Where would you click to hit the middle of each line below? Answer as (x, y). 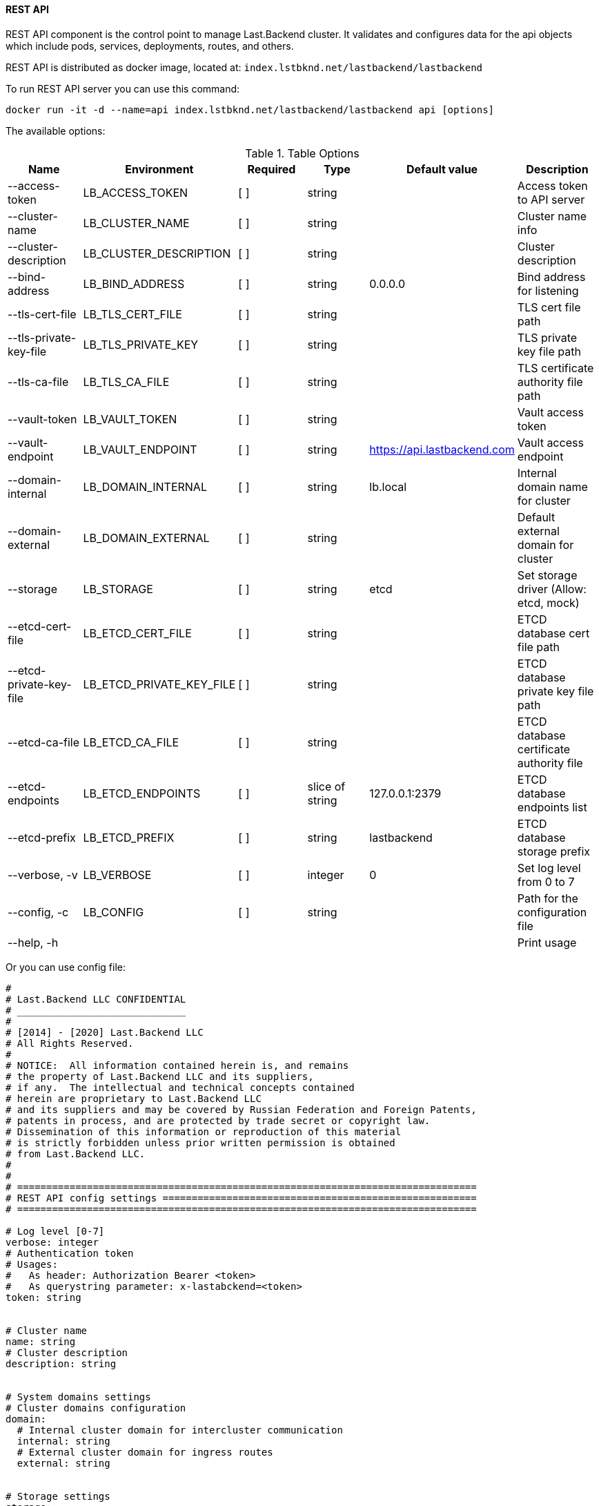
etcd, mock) (548, 602)
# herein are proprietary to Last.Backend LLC (134, 1098)
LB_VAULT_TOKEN (130, 419)
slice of (326, 786)
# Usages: (32, 1264)
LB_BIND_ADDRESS (134, 283)
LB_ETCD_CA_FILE (131, 742)
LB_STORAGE (118, 589)
